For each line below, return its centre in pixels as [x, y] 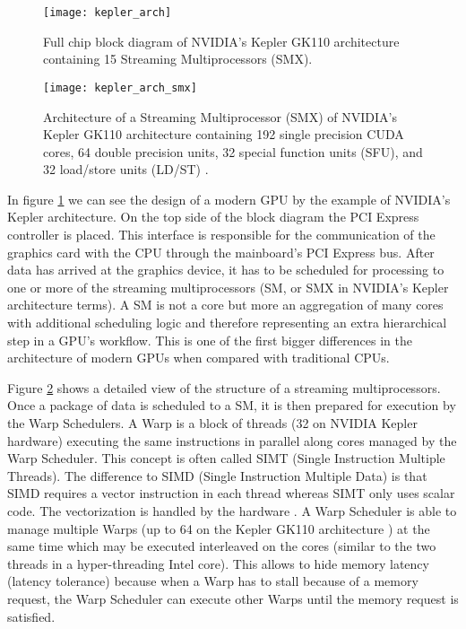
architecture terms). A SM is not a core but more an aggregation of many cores [225, 305]
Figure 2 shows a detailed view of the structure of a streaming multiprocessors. [224, 387]
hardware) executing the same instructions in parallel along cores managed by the [232, 440]
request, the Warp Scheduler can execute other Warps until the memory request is [233, 598]
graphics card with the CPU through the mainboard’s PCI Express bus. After [221, 252]
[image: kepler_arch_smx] [120, 87]
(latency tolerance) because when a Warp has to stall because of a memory [213, 581]
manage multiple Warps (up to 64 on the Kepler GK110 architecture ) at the [219, 528]
